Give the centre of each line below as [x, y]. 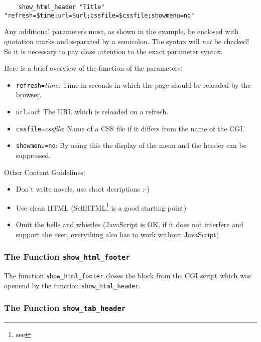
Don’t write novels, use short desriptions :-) [83, 189]
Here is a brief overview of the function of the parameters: [93, 68]
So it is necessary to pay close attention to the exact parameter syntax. [114, 51]
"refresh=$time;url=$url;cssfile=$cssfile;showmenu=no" [99, 15]
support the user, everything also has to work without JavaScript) [117, 234]
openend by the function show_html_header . [73, 285]
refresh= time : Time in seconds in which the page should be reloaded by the [133, 84]
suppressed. [33, 155]
